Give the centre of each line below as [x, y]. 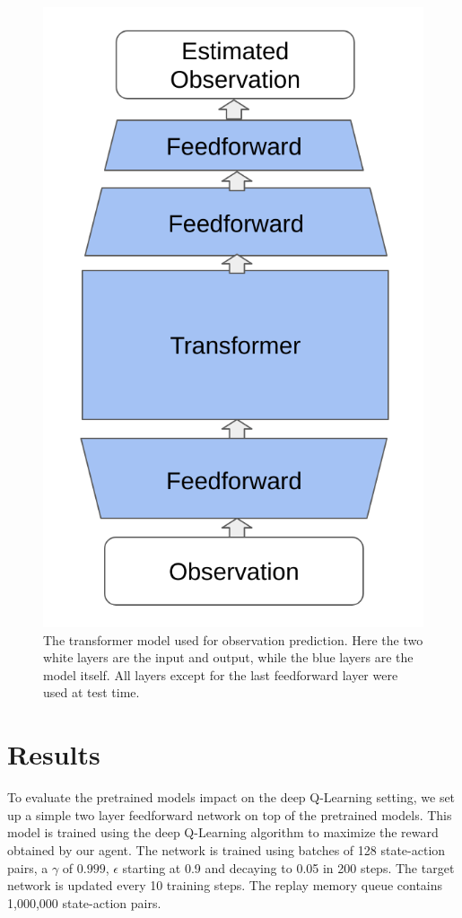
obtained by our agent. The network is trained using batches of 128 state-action [227, 849]
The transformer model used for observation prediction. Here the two [233, 639]
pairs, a [28, 867]
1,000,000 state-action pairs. [84, 902]
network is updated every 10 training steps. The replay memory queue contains [225, 885]
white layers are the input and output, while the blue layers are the [228, 657]
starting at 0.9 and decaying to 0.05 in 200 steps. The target [288, 867]
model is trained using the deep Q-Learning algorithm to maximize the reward [223, 832]
